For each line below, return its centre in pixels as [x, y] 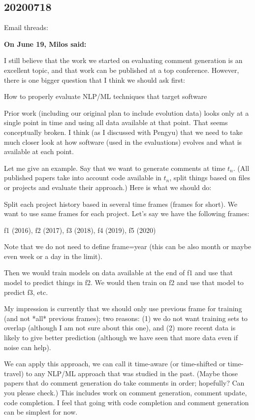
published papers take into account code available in [83, 178]
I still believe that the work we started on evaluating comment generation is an [123, 60]
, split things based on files [210, 178]
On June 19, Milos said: [45, 44]
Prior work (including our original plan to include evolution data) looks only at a [127, 113]
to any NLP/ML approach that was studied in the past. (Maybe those [132, 373]
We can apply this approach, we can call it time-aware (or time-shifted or [115, 364]
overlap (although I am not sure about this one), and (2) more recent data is [120, 328]
